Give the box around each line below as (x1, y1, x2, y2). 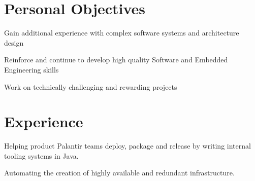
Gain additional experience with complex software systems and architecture (4, 27, 239, 38)
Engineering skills (4, 64, 59, 75)
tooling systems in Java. (4, 150, 79, 161)
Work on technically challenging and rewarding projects (4, 81, 177, 92)
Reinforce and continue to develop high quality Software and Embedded (4, 54, 228, 65)
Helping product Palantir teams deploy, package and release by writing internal (4, 140, 251, 151)
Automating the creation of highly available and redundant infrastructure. (4, 167, 235, 178)
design (4, 37, 24, 48)
